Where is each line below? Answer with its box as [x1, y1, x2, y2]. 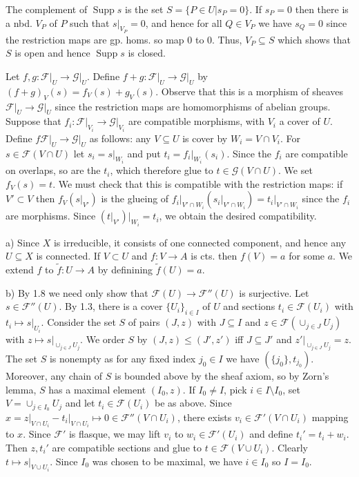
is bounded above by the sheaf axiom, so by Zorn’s [115, 368, 329, 382]
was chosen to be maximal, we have [92, 454, 242, 468]
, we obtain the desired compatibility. [159, 208, 317, 223]
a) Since [6, 235, 39, 249]
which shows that [278, 32, 351, 46]
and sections [223, 299, 275, 313]
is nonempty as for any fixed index [49, 351, 196, 365]
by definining [97, 262, 153, 277]
